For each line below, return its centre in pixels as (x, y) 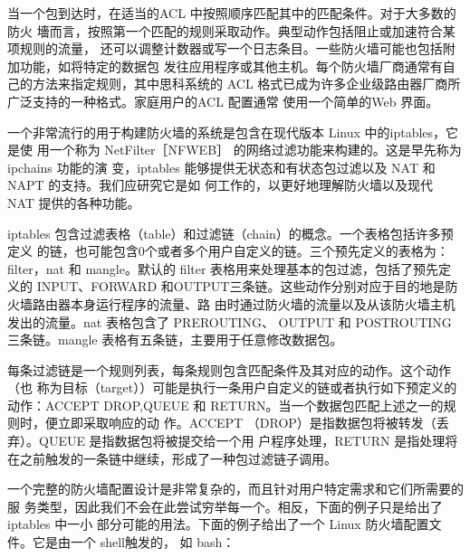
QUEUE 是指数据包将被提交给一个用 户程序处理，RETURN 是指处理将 (248, 441)
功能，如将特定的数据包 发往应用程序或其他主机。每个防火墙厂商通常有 (231, 66)
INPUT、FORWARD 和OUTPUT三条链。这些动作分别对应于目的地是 (241, 286)
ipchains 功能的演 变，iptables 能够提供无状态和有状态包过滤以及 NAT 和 (221, 167)
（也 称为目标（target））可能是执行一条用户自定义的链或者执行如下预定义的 (232, 387)
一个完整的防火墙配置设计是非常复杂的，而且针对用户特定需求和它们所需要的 (235, 489)
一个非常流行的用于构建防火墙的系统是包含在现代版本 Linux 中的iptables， (227, 132)
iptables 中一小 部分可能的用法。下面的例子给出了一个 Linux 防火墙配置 (218, 524)
